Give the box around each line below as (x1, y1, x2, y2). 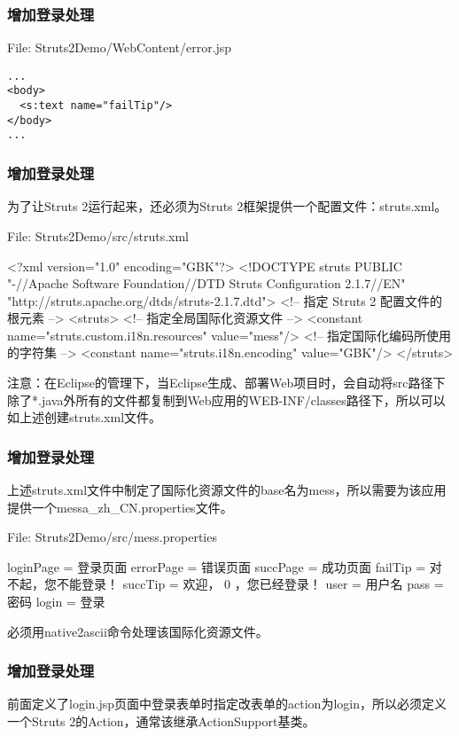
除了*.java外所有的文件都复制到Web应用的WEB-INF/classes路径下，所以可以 (7, 390, 446, 409)
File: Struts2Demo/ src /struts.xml (7, 226, 190, 245)
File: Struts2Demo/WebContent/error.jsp (7, 38, 232, 57)
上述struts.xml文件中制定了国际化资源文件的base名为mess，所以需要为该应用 (7, 481, 447, 499)
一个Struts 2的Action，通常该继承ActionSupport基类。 (7, 712, 315, 731)
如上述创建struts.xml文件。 (7, 408, 162, 427)
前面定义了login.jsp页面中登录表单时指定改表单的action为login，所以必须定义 (7, 694, 447, 713)
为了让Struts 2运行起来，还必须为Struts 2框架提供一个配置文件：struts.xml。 (7, 197, 447, 215)
